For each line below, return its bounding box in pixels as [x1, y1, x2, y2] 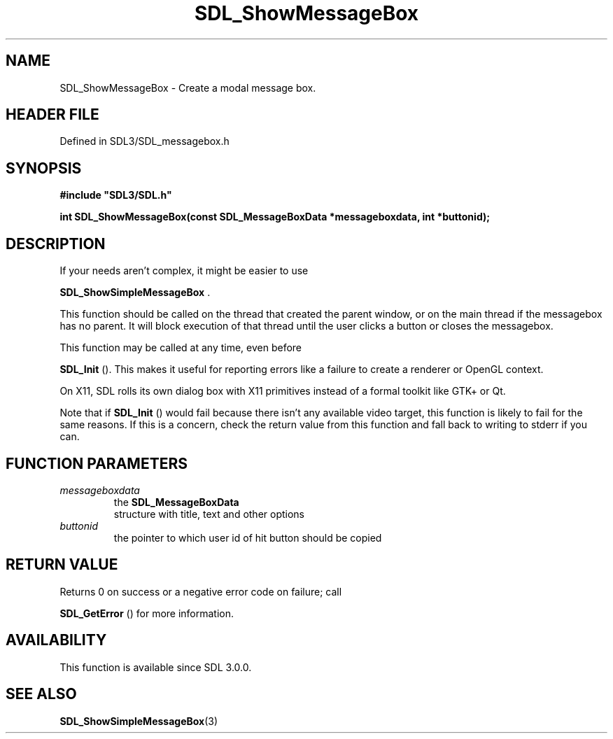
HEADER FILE [6, 106, 99, 124]
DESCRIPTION [6, 234, 106, 253]
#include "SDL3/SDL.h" [59, 189, 172, 202]
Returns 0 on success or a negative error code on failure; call [59, 585, 342, 598]
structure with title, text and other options [113, 507, 305, 520]
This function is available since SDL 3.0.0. [59, 661, 252, 673]
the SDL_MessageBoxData [113, 495, 239, 508]
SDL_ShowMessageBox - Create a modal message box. [59, 81, 316, 94]
